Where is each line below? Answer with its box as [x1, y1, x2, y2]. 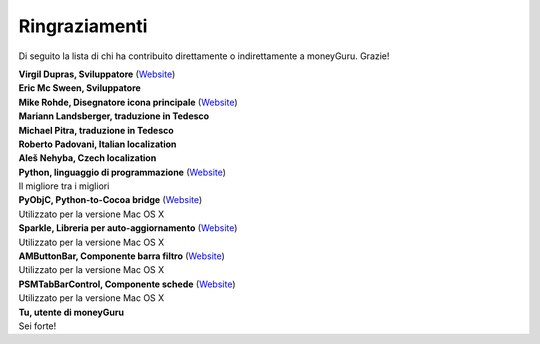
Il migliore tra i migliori [18, 180, 110, 192]
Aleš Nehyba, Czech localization [18, 152, 157, 164]
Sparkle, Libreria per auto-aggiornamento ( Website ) [18, 222, 238, 234]
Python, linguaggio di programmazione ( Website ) [18, 166, 227, 178]
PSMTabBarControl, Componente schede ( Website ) [18, 278, 236, 290]
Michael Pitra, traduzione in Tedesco [18, 124, 174, 136]
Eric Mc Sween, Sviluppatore [18, 82, 142, 94]
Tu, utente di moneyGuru [18, 306, 125, 318]
